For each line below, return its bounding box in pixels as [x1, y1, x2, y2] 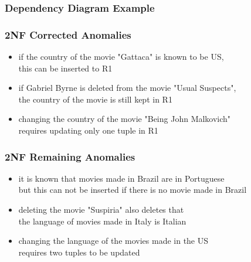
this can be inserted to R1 [18, 62, 113, 74]
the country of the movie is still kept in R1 [18, 93, 172, 105]
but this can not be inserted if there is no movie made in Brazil [18, 183, 247, 196]
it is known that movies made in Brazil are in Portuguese [18, 172, 225, 184]
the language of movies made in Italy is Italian [18, 215, 186, 227]
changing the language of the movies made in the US [18, 234, 209, 247]
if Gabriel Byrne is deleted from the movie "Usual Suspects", [18, 81, 236, 94]
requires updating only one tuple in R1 [18, 124, 158, 137]
